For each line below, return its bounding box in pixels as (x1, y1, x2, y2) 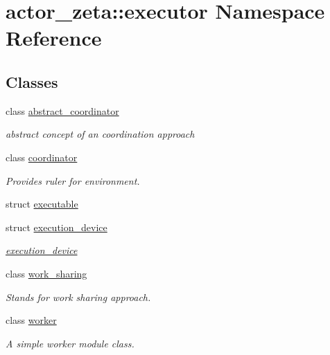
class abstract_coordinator (6, 103, 119, 118)
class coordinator (6, 149, 78, 164)
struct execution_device (6, 219, 107, 234)
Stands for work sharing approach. (6, 289, 151, 304)
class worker (6, 313, 57, 327)
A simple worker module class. (6, 336, 134, 350)
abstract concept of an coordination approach (6, 127, 195, 141)
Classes (6, 71, 58, 92)
